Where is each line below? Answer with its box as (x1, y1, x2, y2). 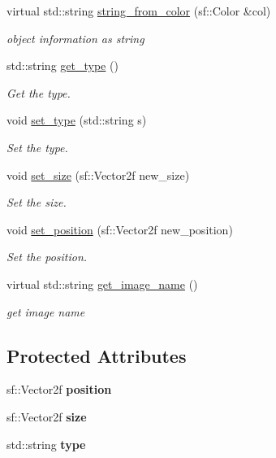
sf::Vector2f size (6, 408, 87, 425)
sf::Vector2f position (6, 381, 112, 398)
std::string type (6, 435, 86, 452)
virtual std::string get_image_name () (6, 275, 198, 292)
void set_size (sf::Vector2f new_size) (6, 166, 190, 183)
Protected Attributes (6, 342, 187, 368)
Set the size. (6, 194, 67, 211)
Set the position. (6, 248, 88, 265)
